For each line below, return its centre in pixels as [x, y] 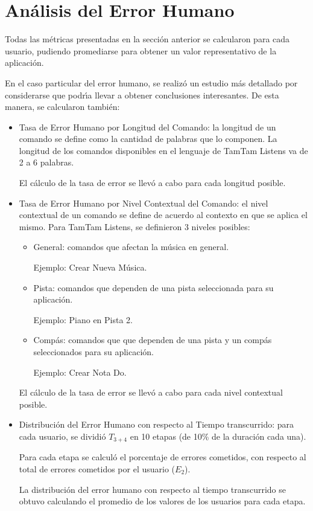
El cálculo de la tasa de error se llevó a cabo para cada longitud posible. [152, 183]
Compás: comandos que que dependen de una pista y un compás [153, 340]
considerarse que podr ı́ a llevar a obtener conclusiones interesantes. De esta [142, 95]
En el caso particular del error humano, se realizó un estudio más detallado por [151, 82]
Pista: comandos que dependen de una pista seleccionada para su [153, 287]
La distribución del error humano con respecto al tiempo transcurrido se [153, 489]
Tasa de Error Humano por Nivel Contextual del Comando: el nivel [144, 203]
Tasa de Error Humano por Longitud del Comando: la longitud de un [147, 127]
